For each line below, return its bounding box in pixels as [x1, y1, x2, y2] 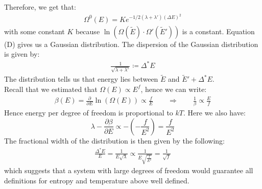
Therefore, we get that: [4, 2, 76, 12]
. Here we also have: [183, 107, 246, 118]
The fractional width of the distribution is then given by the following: [4, 135, 225, 146]
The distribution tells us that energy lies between [4, 74, 158, 84]
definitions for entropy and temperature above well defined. [4, 175, 189, 185]
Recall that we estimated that [4, 83, 98, 94]
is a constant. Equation [182, 26, 255, 36]
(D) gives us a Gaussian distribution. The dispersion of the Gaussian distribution [4, 38, 258, 49]
